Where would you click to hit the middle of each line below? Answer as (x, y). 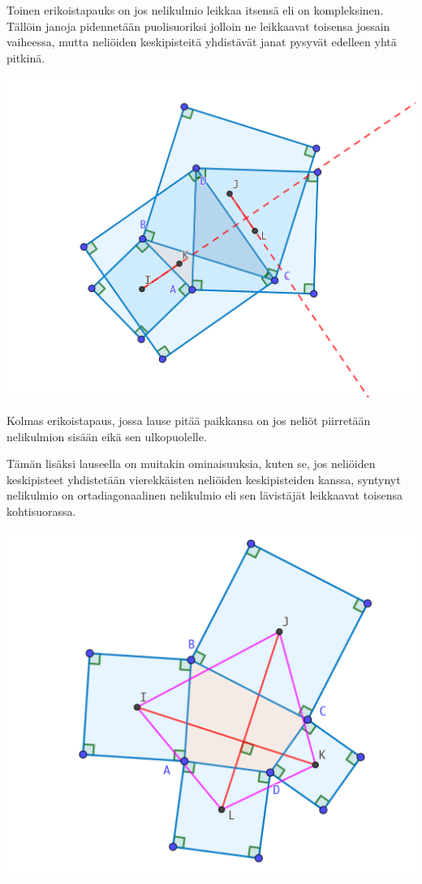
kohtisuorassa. (41, 511)
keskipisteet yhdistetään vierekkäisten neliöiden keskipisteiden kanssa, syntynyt (204, 479)
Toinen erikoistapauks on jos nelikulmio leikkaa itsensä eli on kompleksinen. (195, 10)
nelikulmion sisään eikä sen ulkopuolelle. (107, 436)
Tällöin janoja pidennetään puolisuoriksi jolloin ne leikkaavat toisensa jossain (198, 26)
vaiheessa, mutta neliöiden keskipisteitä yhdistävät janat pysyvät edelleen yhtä (202, 42)
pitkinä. (26, 57)
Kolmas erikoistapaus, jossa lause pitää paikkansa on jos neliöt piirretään (189, 421)
